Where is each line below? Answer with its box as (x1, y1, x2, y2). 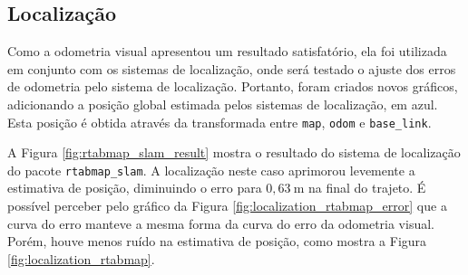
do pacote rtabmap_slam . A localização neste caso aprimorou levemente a (7, 160, 415, 179)
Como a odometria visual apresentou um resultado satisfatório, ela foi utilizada (7, 42, 447, 61)
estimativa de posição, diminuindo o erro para (7, 178, 262, 197)
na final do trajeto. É (308, 178, 426, 197)
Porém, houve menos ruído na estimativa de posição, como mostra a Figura (7, 232, 427, 251)
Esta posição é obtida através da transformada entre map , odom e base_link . (7, 112, 432, 131)
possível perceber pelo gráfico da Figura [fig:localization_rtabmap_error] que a (7, 196, 447, 215)
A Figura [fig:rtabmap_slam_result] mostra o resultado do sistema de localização (7, 143, 461, 162)
